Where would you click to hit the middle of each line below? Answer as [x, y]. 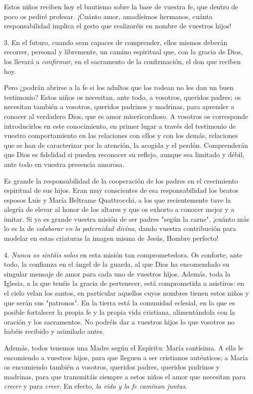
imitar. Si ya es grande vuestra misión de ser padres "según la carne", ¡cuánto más [126, 219]
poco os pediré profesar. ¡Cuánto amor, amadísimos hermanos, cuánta [108, 16]
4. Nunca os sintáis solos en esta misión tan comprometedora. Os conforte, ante [123, 254]
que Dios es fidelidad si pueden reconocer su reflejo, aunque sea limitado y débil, [124, 154]
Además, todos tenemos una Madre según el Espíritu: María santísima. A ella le [124, 348]
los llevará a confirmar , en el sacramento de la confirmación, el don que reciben [122, 61]
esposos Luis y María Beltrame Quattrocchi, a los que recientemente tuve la [117, 199]
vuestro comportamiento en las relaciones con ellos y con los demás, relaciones [121, 135]
